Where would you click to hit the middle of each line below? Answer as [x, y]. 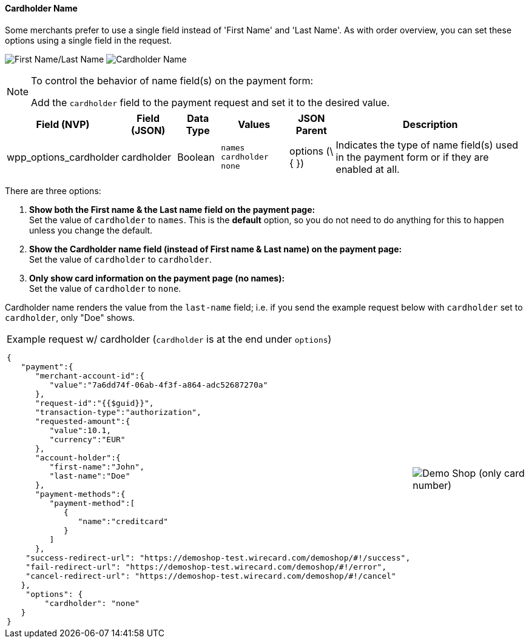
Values [254, 124]
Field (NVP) [63, 124]
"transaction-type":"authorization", [118, 412]
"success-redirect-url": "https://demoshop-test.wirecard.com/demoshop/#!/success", [218, 557]
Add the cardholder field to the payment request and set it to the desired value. [211, 102]
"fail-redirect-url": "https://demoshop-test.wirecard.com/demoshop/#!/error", [206, 567]
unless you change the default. [91, 230]
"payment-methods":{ [80, 494]
